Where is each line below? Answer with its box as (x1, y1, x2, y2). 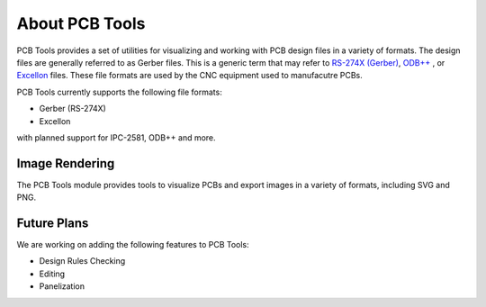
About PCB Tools (16, 14, 146, 33)
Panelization (39, 281, 85, 292)
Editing (39, 268, 66, 279)
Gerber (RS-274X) (39, 104, 107, 114)
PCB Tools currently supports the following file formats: (16, 86, 222, 97)
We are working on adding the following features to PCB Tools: (16, 239, 249, 250)
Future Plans (16, 216, 89, 230)
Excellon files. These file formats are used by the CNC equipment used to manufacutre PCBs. (16, 70, 364, 81)
